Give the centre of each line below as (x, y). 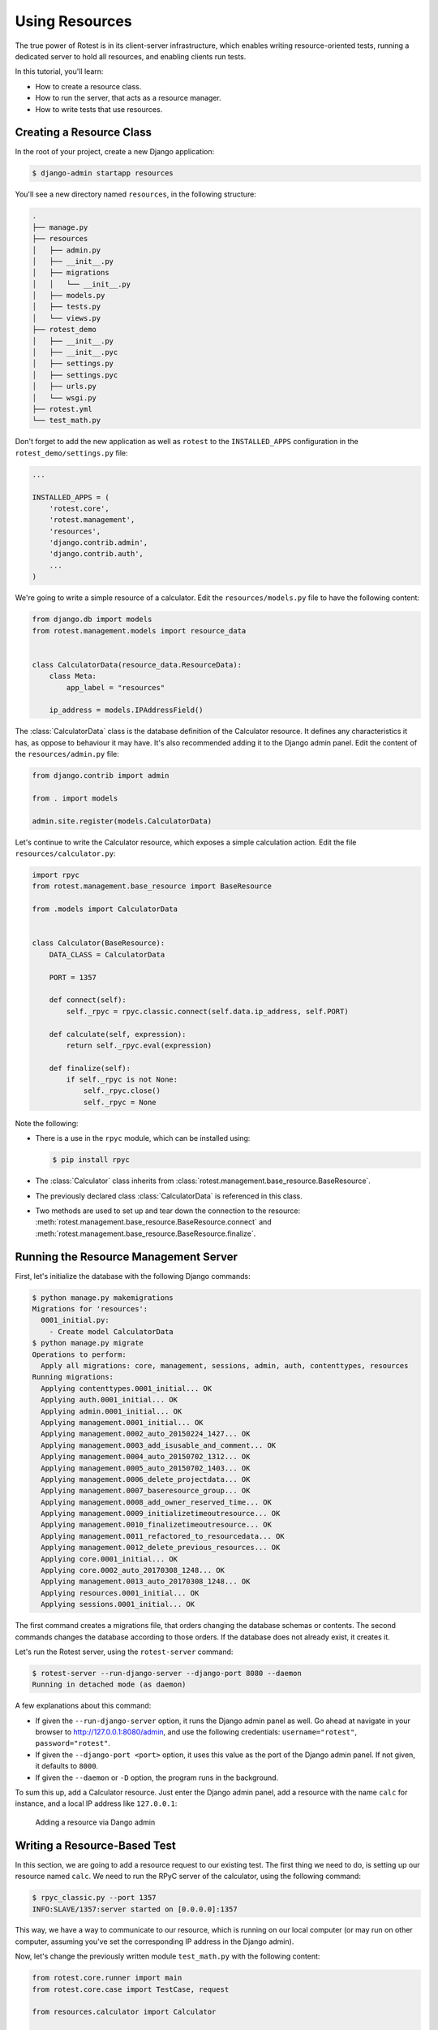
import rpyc (56, 875)
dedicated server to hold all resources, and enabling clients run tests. (131, 56)
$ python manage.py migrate (88, 1343)
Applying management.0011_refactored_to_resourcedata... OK (163, 1536)
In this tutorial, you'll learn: (59, 71)
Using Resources (74, 21)
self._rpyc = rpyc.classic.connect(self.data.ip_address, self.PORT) (207, 1011)
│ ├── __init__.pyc (75, 352)
